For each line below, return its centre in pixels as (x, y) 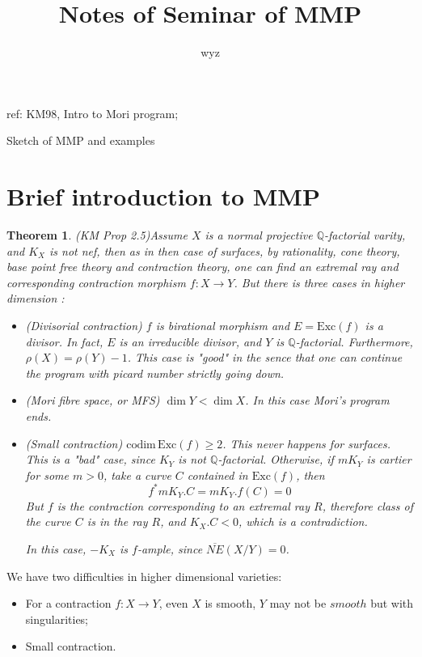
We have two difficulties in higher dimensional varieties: (144, 576)
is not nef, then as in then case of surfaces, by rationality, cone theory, (225, 250)
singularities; (57, 619)
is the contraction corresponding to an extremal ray (183, 505)
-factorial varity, (365, 235)
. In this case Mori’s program (317, 400)
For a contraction (68, 603)
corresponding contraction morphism (96, 282)
